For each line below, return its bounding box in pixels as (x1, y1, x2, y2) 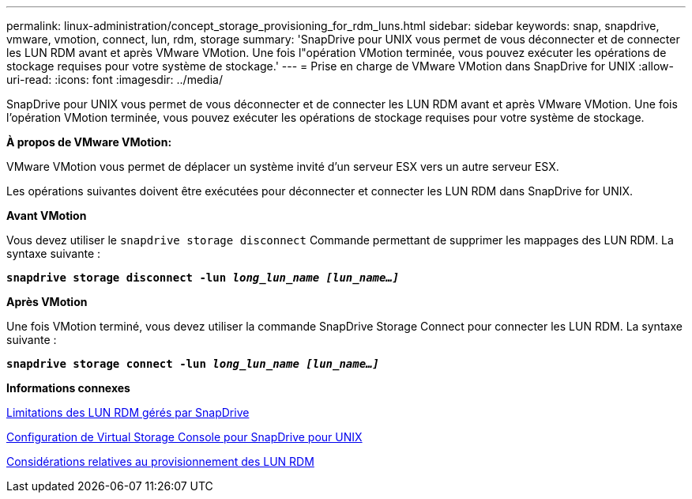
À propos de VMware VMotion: (6, 135, 172, 149)
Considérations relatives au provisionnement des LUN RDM (6, 455, 314, 468)
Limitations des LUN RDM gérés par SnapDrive (6, 406, 250, 419)
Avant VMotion (6, 209, 87, 222)
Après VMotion (6, 295, 88, 308)
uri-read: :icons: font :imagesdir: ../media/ (6, 73, 223, 86)
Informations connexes (6, 381, 130, 395)
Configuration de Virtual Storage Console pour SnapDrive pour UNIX (6, 430, 363, 444)
